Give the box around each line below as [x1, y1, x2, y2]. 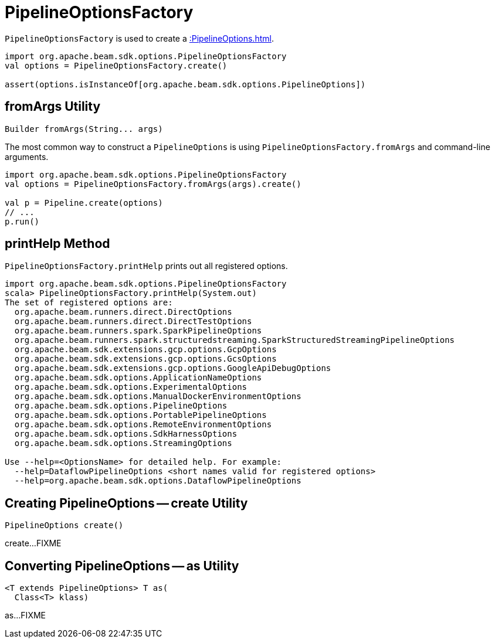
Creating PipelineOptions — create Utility [5, 495, 248, 511]
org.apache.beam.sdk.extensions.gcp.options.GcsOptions [14, 354, 277, 364]
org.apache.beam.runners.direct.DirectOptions [14, 307, 232, 317]
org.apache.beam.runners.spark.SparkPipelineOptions [14, 326, 262, 336]
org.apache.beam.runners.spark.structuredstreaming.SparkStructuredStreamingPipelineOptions [14, 335, 455, 345]
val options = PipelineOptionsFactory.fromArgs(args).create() [5, 179, 301, 189]
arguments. [5, 151, 49, 162]
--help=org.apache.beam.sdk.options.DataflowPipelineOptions [14, 476, 301, 486]
